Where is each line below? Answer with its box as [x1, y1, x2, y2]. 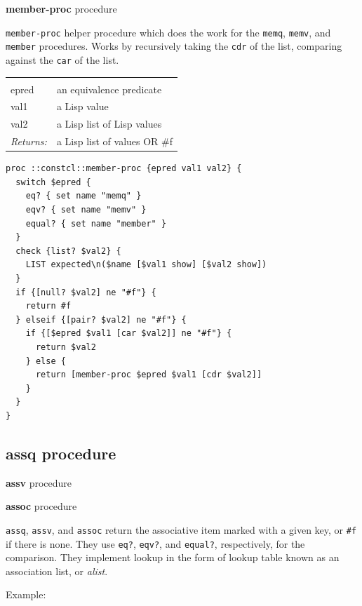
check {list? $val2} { [15, 245, 121, 256]
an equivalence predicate [56, 81, 162, 96]
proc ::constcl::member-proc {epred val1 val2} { [6, 163, 242, 174]
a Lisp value [56, 99, 109, 114]
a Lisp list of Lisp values [56, 116, 162, 131]
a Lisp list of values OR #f [56, 134, 173, 149]
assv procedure [6, 475, 72, 490]
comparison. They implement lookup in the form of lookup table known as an [6, 550, 340, 565]
